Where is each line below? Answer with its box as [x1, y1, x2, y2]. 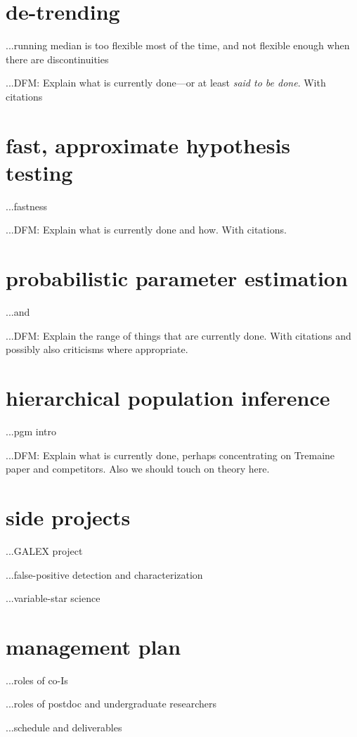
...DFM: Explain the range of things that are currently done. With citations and [6, 328, 351, 342]
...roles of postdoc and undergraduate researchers [6, 696, 217, 711]
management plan [6, 632, 181, 660]
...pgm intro [6, 424, 57, 439]
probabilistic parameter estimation [6, 264, 348, 293]
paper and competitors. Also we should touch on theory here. [6, 461, 270, 476]
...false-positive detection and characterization [6, 567, 203, 582]
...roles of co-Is [6, 672, 68, 687]
